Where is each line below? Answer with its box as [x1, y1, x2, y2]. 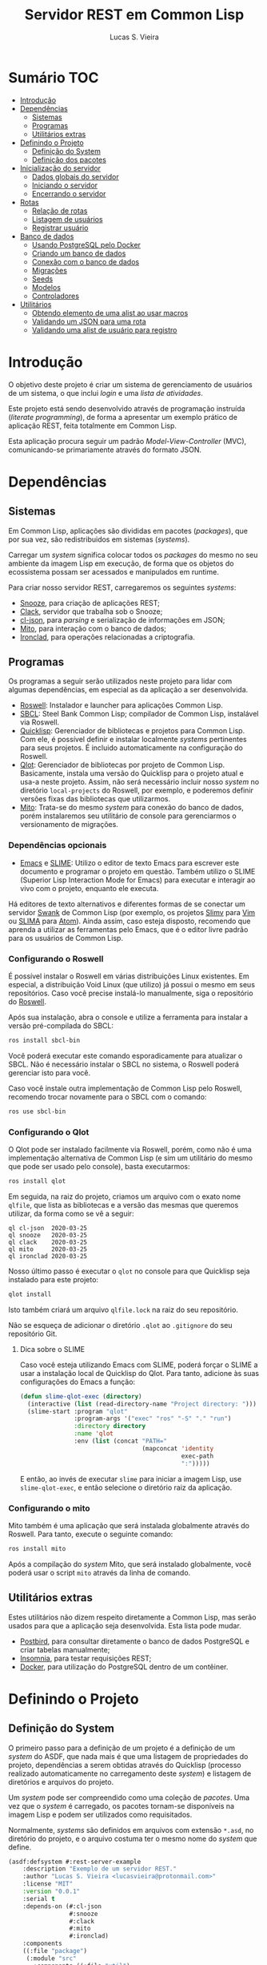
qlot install [8, 1290, 52, 1298]
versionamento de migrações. [19, 820, 118, 829]
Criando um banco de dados [31, 248, 126, 258]
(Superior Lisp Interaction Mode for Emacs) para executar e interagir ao [19, 875, 256, 885]
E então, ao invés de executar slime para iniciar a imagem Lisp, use [19, 1474, 242, 1483]
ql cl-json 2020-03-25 [8, 1224, 88, 1232]
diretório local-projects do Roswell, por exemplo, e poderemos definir [19, 785, 254, 795]
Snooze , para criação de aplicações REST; [19, 598, 160, 607]
